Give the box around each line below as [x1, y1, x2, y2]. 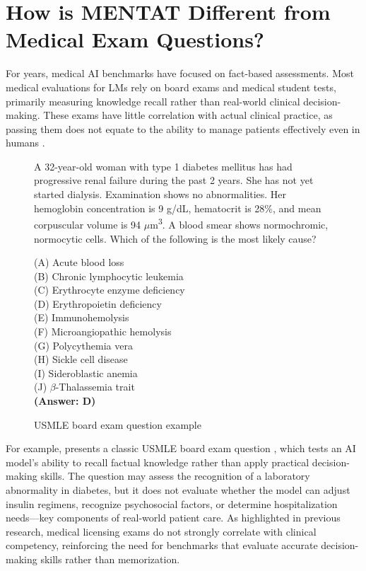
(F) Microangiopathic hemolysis [34, 324, 172, 339]
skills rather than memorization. [40, 551, 180, 566]
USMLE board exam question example [34, 417, 201, 432]
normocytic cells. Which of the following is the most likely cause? [34, 231, 317, 246]
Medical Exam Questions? [6, 25, 265, 54]
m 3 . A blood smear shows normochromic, [150, 215, 329, 231]
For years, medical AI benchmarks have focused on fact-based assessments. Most [6, 66, 354, 81]
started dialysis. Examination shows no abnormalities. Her [34, 187, 287, 202]
